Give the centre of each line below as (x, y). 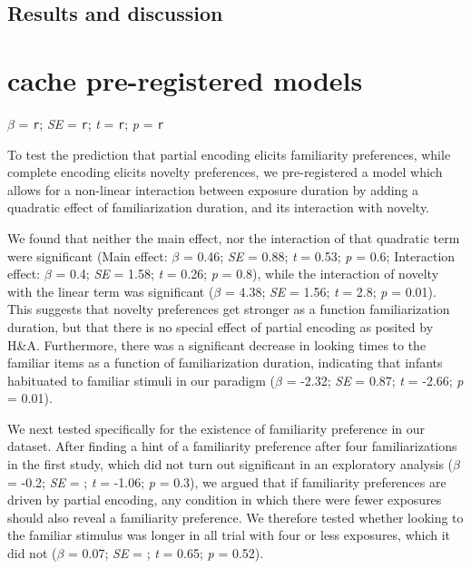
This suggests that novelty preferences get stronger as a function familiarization (229, 309)
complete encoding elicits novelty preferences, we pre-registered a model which (225, 172)
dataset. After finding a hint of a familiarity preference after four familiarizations (232, 446)
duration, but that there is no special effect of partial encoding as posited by (221, 326)
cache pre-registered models (185, 79)
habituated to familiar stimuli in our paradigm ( (142, 380)
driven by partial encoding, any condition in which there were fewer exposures (225, 500)
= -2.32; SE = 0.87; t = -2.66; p (375, 380)
